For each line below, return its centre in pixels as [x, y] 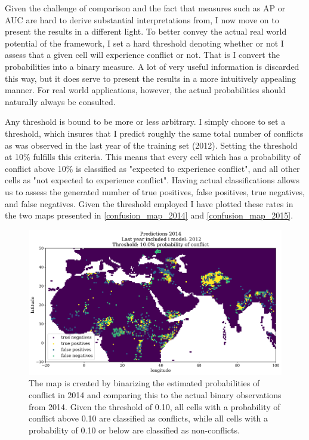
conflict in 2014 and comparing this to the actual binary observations [155, 394]
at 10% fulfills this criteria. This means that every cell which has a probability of [153, 157]
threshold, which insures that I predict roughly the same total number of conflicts [154, 133]
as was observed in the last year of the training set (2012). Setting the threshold [151, 145]
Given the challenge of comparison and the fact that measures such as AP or [145, 8]
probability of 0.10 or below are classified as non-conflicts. [134, 430]
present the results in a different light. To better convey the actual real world [146, 31]
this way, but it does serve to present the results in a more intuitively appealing [150, 78]
